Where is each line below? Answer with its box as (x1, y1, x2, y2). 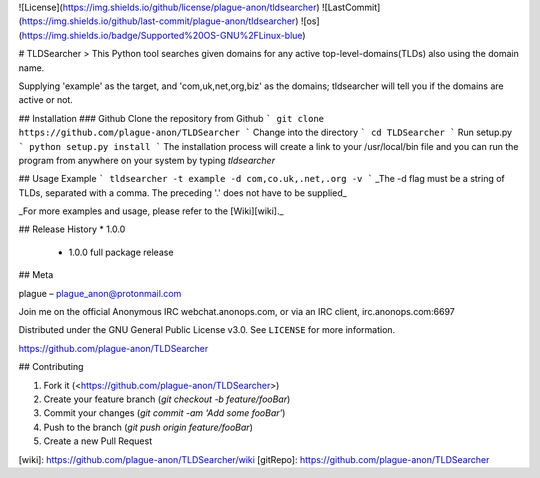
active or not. (18, 94, 74, 106)
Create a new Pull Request (43, 435, 153, 447)
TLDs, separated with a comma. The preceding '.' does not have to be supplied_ (18, 186, 347, 199)
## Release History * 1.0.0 (18, 223, 126, 235)
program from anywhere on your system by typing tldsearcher (18, 154, 275, 166)
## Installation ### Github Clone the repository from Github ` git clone (18, 112, 325, 124)
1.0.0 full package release (68, 246, 174, 258)
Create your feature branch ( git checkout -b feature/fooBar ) (43, 393, 291, 405)
